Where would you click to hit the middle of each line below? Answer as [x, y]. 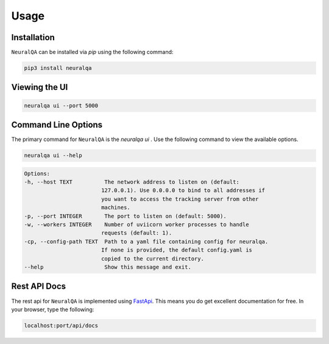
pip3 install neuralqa [58, 68]
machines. [115, 208]
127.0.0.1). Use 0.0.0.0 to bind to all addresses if [183, 191]
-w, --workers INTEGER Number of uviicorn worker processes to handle [136, 225]
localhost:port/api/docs [61, 325]
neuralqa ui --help [53, 156]
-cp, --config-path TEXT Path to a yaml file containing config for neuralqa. [146, 241]
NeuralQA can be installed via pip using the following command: [92, 52]
